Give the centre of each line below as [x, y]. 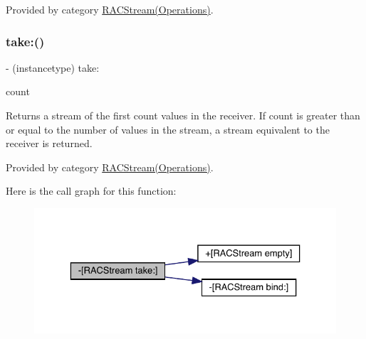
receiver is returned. [49, 143]
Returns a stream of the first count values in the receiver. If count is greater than [183, 115]
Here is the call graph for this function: [91, 191]
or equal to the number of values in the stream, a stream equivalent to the [168, 129]
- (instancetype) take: [53, 67]
